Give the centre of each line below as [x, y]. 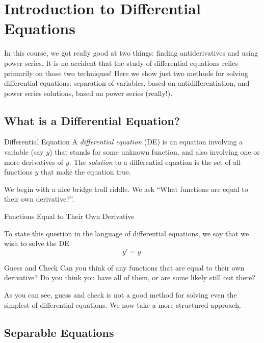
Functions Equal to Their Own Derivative [69, 216]
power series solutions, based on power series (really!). [88, 93]
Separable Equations [59, 332]
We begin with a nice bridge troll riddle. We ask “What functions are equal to [126, 189]
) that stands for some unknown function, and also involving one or [155, 152]
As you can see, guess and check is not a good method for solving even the [121, 295]
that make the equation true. [86, 172]
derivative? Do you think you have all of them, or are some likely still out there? [130, 277]
